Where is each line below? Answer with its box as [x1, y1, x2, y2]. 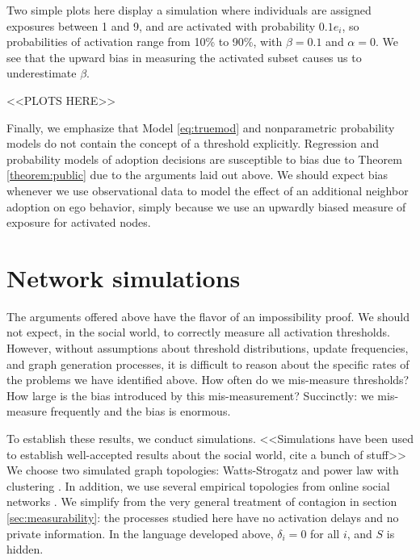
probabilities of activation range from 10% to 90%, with [6, 33, 283, 50]
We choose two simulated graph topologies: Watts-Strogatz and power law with [6, 462, 399, 479]
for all [310, 524, 340, 541]
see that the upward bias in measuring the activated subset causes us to [6, 48, 362, 65]
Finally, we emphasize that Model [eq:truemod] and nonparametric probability [6, 119, 395, 136]
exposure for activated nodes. [6, 214, 151, 231]
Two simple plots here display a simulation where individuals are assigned [6, 2, 372, 18]
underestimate [6, 65, 77, 81]
